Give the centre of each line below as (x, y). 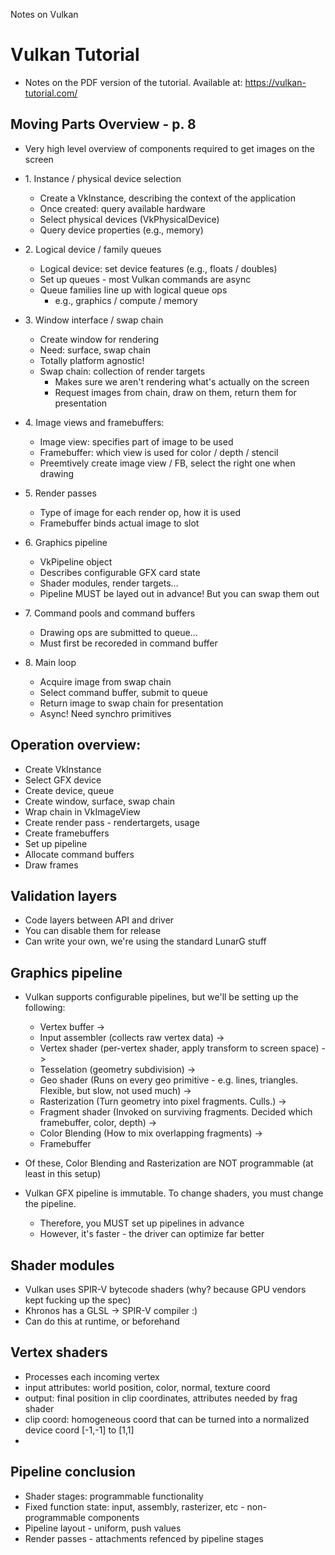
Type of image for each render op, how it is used (140, 512)
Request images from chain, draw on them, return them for (175, 392)
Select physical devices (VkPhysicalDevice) (129, 219)
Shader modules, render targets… (109, 583)
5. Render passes (60, 493)
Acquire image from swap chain (105, 681)
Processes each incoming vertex (92, 1376)
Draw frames (51, 865)
